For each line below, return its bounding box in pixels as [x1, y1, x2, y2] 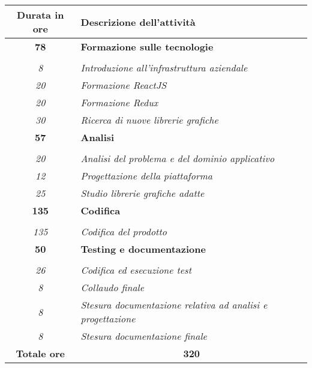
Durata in [17, 8, 64, 22]
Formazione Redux [80, 95, 158, 109]
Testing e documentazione [80, 242, 206, 256]
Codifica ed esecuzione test [80, 263, 191, 277]
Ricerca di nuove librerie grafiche [80, 113, 218, 127]
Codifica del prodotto [80, 225, 167, 238]
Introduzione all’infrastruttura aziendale [80, 61, 248, 74]
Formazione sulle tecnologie [80, 40, 214, 53]
